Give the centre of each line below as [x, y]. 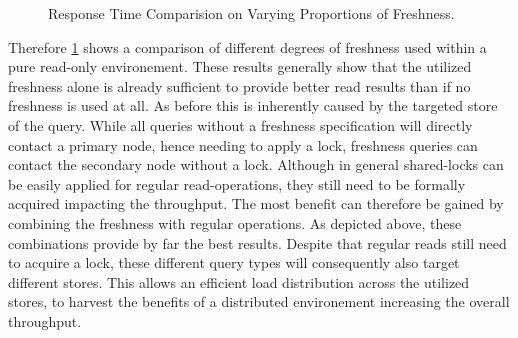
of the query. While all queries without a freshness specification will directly [240, 124]
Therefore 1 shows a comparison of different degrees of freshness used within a [247, 46]
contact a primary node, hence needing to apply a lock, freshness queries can [243, 144]
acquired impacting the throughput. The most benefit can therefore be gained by [256, 203]
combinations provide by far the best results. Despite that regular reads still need [257, 242]
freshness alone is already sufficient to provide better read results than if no [239, 85]
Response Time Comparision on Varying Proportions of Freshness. [251, 13]
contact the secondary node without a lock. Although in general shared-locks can [256, 164]
